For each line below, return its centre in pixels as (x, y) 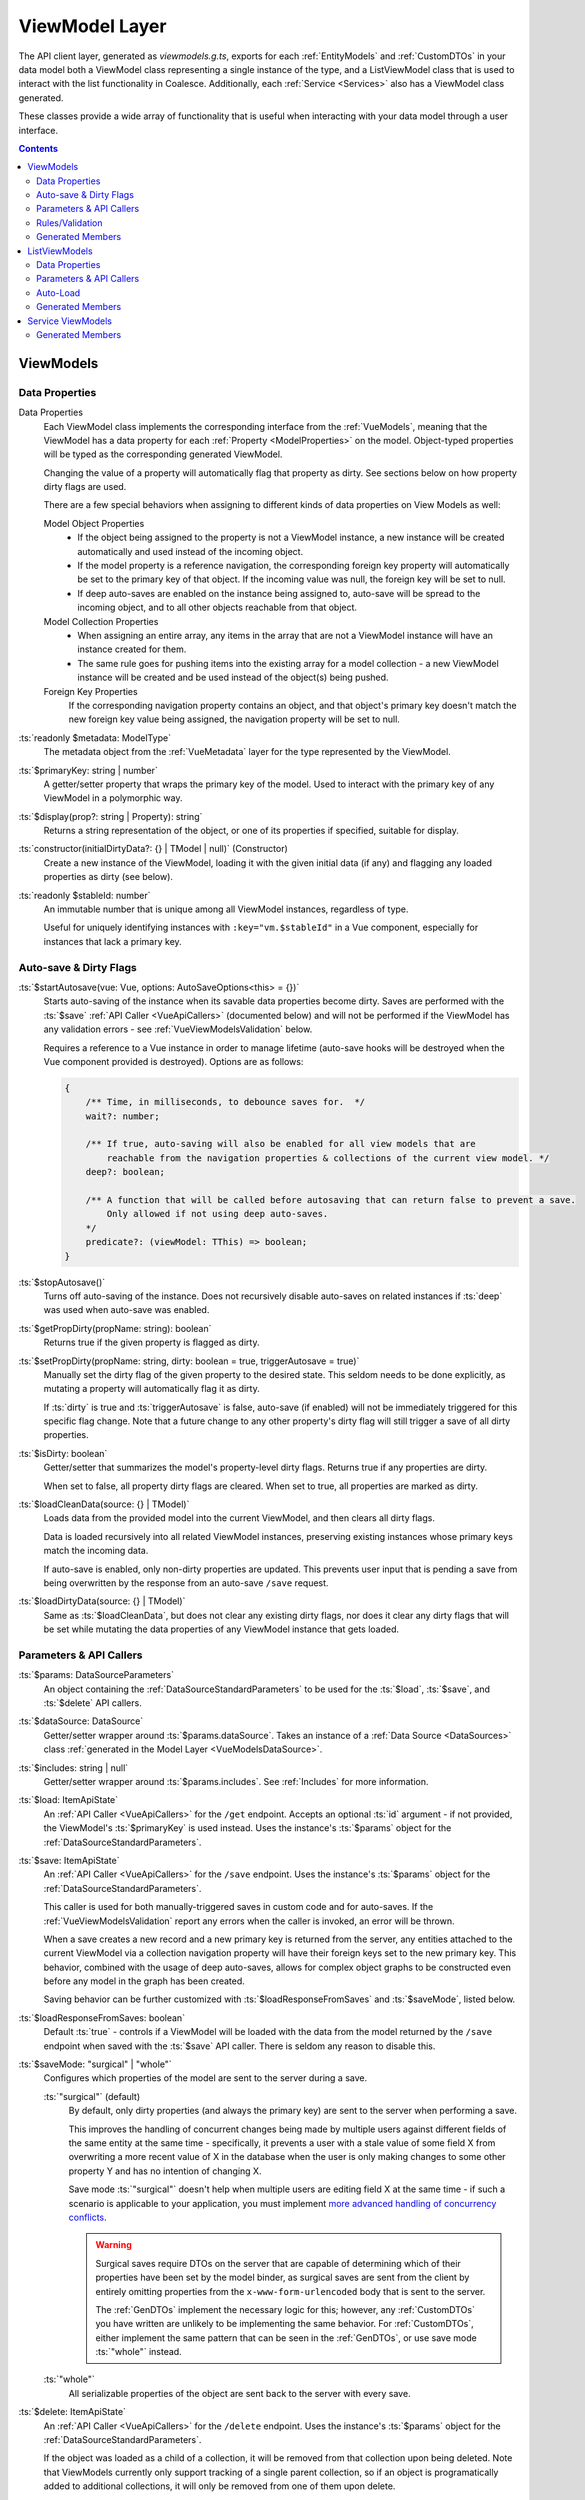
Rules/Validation (69, 222)
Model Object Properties (94, 523)
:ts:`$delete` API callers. (92, 1703)
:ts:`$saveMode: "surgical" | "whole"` (95, 2064)
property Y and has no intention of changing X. (165, 2171)
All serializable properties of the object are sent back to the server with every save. (239, 2393)
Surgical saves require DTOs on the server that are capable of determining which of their (278, 2263)
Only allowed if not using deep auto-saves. (217, 1214)
